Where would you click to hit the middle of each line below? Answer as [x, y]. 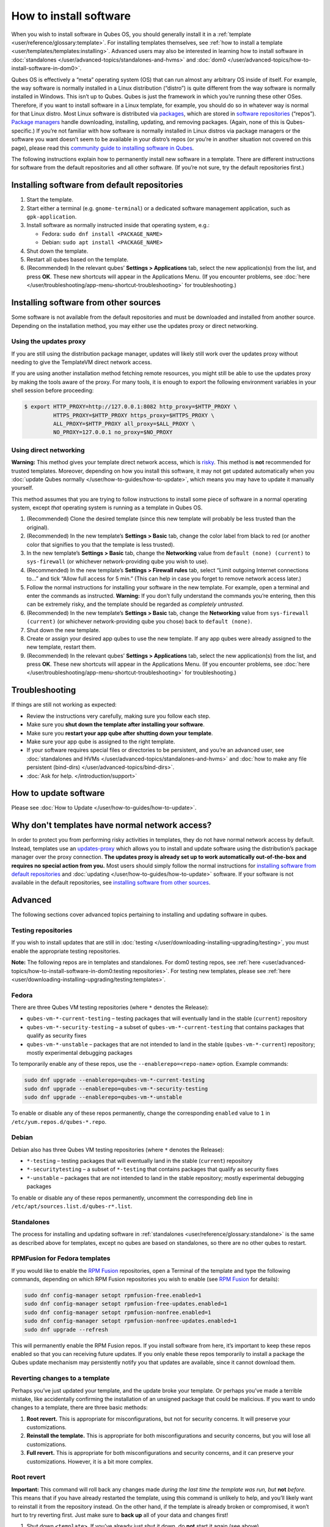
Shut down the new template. [64, 630]
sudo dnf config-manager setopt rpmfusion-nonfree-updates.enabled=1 [130, 1321]
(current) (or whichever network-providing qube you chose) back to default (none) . [140, 621]
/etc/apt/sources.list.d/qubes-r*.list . [72, 1206]
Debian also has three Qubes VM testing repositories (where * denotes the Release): [118, 1150]
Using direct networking [48, 450]
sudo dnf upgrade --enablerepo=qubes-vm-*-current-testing [114, 1080]
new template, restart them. [61, 647]
